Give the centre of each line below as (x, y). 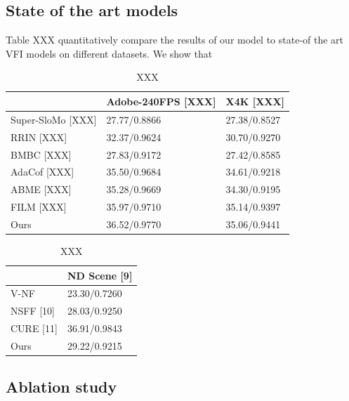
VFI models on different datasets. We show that (109, 53)
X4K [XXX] (255, 101)
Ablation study (61, 387)
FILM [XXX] (39, 207)
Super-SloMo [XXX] (54, 119)
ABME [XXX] (41, 189)
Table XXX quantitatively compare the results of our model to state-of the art (175, 40)
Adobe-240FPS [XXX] (161, 101)
